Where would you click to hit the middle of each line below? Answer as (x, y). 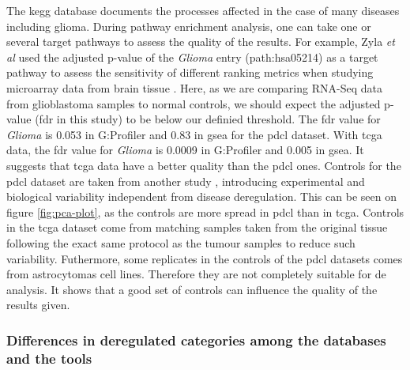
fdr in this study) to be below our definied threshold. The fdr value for (210, 119)
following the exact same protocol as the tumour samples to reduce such (181, 242)
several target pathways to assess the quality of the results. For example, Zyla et (201, 42)
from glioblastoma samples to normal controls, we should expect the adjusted (194, 103)
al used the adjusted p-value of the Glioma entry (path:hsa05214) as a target (192, 57)
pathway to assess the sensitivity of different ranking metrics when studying (190, 72)
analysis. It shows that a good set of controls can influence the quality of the (192, 289)
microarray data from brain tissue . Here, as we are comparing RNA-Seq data (194, 87)
